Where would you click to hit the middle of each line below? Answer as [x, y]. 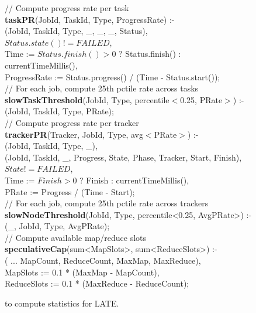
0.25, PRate [201, 99]
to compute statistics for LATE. [62, 303]
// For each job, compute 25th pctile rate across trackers [107, 203]
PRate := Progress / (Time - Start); [70, 191]
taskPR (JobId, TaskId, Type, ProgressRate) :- [90, 19]
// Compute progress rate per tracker [72, 122]
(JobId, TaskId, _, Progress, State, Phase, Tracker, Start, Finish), [123, 157]
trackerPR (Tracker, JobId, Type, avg [74, 134]
